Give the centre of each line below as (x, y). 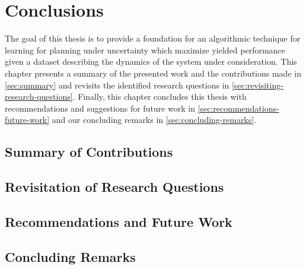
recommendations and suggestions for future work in (100, 108)
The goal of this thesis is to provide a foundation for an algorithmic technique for (153, 38)
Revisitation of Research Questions (114, 187)
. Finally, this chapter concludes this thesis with (160, 96)
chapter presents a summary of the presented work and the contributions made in (153, 73)
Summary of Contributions (89, 152)
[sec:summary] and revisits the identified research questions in (117, 85)
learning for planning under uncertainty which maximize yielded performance (145, 50)
